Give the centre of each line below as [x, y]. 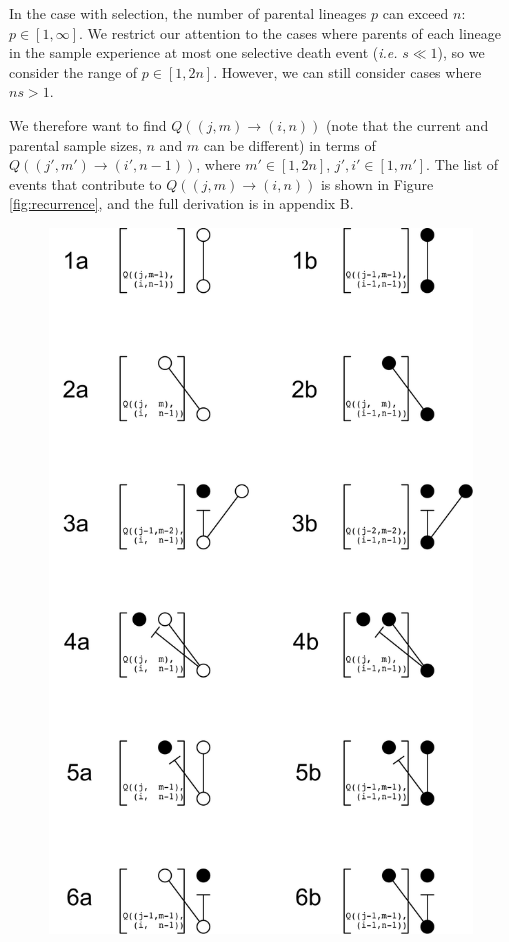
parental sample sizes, [75, 144]
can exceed [415, 13]
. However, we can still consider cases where [347, 71]
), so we [461, 52]
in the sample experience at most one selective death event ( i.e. [203, 52]
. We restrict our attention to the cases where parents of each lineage [290, 32]
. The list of [462, 164]
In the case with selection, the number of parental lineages [188, 13]
